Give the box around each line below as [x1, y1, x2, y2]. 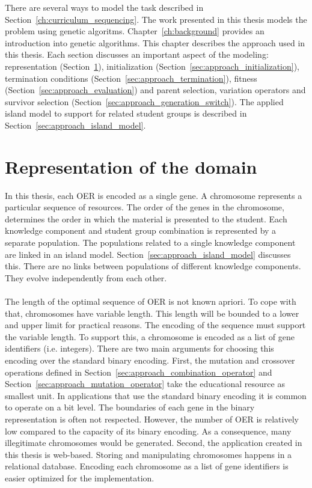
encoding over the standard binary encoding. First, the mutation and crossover [5, 353, 295, 366]
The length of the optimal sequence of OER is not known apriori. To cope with [5, 295, 296, 307]
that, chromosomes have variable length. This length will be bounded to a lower [5, 307, 299, 319]
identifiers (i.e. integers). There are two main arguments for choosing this [5, 342, 274, 355]
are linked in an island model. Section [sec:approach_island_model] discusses [5, 248, 291, 260]
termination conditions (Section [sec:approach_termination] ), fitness [5, 72, 257, 84]
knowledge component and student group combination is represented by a [5, 224, 277, 237]
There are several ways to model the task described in [5, 1, 204, 13]
